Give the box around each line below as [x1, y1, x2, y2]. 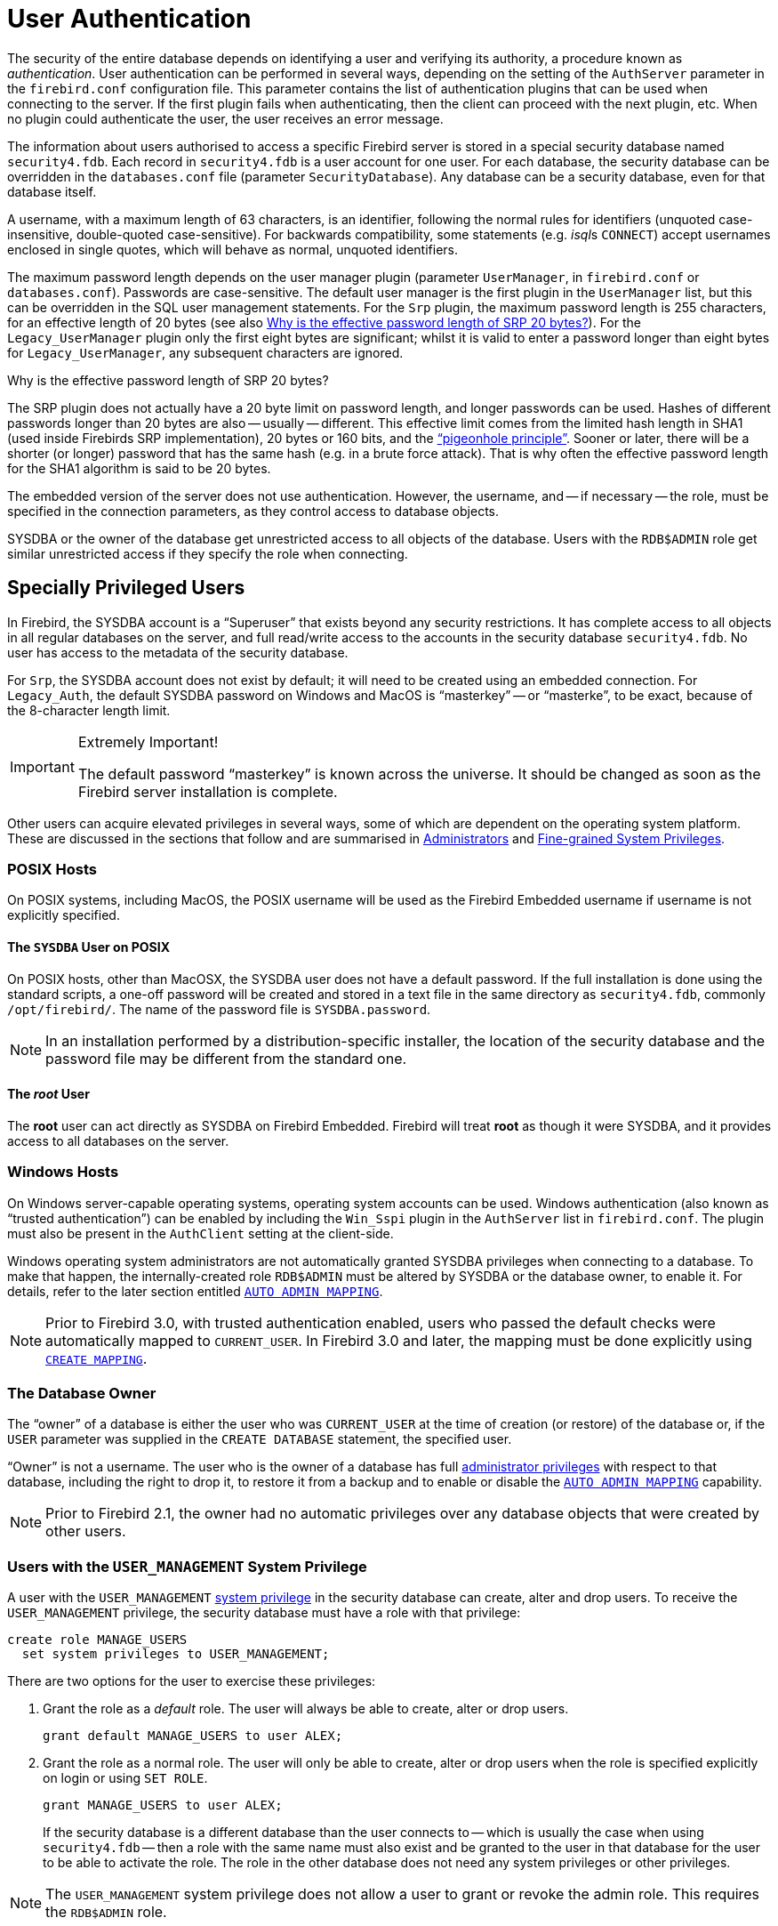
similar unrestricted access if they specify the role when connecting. [7, 545, 408, 561]
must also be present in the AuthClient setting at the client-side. [7, 1225, 394, 1241]
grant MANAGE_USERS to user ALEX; [43, 1798, 283, 1813]
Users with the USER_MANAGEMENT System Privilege [7, 1557, 367, 1575]
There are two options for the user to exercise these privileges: [7, 1673, 376, 1689]
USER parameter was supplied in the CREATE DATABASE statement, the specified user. [7, 1431, 512, 1447]
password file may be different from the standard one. [45, 1049, 407, 1068]
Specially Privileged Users [7, 576, 245, 600]
